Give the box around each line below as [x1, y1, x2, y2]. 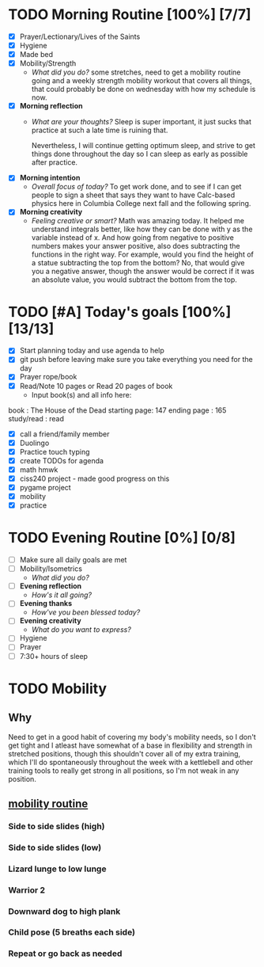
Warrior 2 [8, 885, 46, 896]
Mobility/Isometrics [19, 564, 83, 573]
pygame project [19, 482, 71, 492]
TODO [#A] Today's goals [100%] [8, 303, 232, 321]
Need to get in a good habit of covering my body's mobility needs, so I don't [8, 732, 257, 741]
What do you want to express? [31, 625, 132, 634]
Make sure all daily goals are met [19, 555, 127, 565]
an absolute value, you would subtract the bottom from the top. [31, 275, 237, 284]
